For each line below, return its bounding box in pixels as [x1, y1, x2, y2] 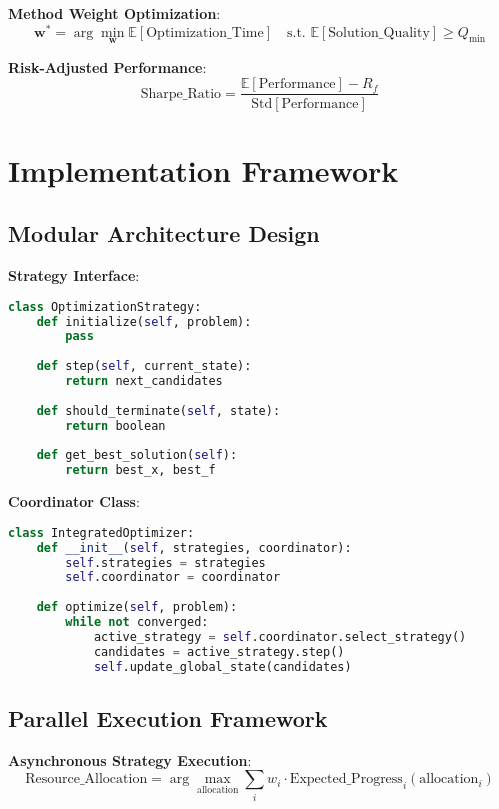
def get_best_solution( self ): [36, 448, 238, 463]
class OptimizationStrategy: [8, 299, 202, 314]
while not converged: [65, 615, 209, 630]
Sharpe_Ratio [140, 86, 222, 101]
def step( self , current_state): [36, 359, 252, 374]
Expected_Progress [289, 772, 403, 787]
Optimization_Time [146, 25, 264, 40]
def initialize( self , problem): [36, 314, 252, 329]
